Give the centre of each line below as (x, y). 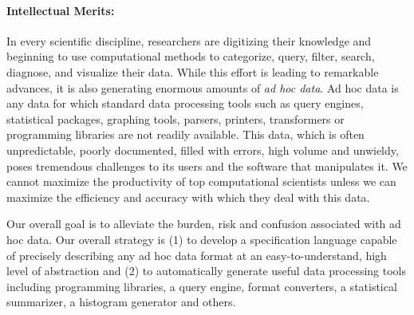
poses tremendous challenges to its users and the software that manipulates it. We (207, 165)
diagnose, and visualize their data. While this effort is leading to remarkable (193, 71)
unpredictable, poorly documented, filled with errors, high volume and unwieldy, (203, 150)
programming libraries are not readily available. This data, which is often (185, 134)
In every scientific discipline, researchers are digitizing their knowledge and (189, 40)
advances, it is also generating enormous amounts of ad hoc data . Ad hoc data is (203, 87)
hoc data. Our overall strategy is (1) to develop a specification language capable (202, 239)
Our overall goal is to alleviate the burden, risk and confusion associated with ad (204, 224)
